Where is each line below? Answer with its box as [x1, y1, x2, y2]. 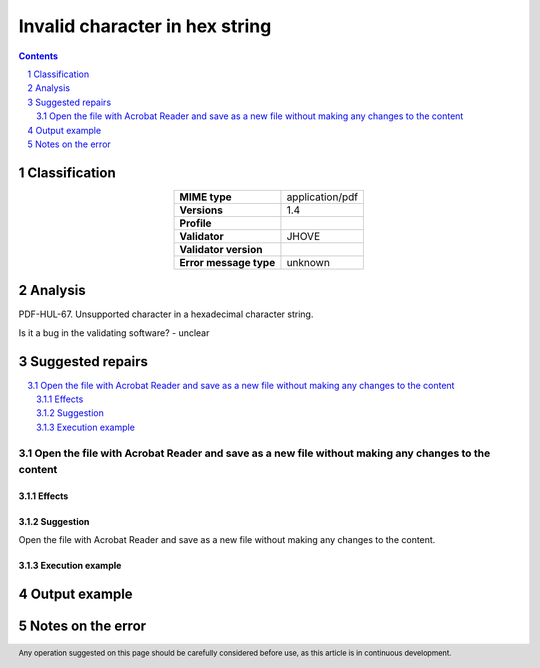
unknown [286, 255, 330, 269]
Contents [18, 50, 59, 62]
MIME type [179, 190, 232, 204]
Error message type [179, 255, 276, 269]
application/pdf [286, 190, 359, 204]
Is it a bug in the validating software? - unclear [18, 326, 210, 339]
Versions [179, 203, 224, 217]
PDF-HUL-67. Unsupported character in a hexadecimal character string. [18, 308, 314, 320]
